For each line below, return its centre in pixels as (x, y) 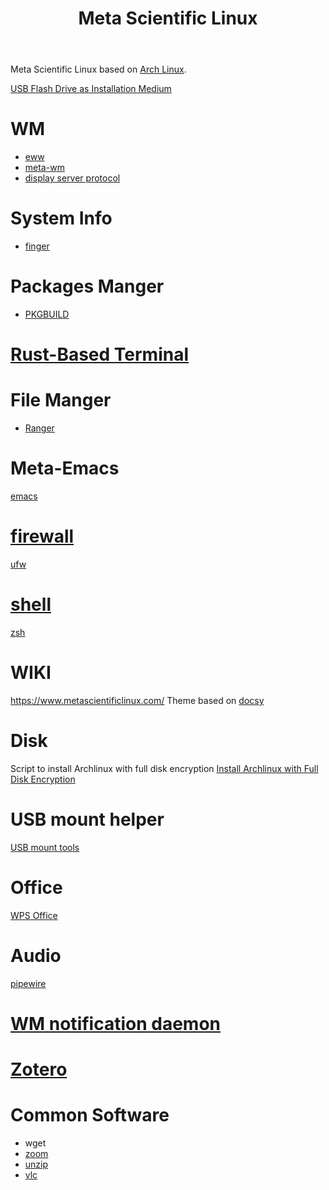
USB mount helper (87, 819)
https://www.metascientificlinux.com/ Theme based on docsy (137, 700)
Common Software (90, 1115)
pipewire (28, 983)
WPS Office (34, 915)
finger (37, 246)
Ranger (39, 428)
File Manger (61, 400)
